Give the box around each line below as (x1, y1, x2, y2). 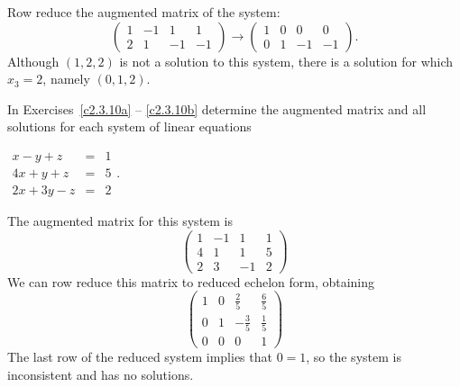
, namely (42, 69, 90, 88)
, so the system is (306, 347, 401, 366)
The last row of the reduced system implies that (7, 347, 272, 366)
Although (7, 51, 60, 70)
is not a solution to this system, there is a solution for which (119, 51, 454, 70)
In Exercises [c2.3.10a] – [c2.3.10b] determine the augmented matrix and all (7, 99, 427, 118)
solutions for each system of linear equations (7, 117, 252, 136)
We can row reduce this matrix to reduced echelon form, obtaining (7, 272, 375, 291)
